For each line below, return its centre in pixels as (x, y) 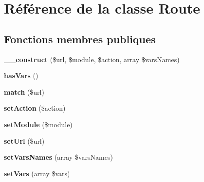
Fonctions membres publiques (80, 39)
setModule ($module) (38, 124)
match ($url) (24, 91)
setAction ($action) (35, 108)
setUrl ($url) (24, 141)
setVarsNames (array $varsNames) (58, 157)
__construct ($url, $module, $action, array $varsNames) (92, 59)
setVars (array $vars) (37, 173)
